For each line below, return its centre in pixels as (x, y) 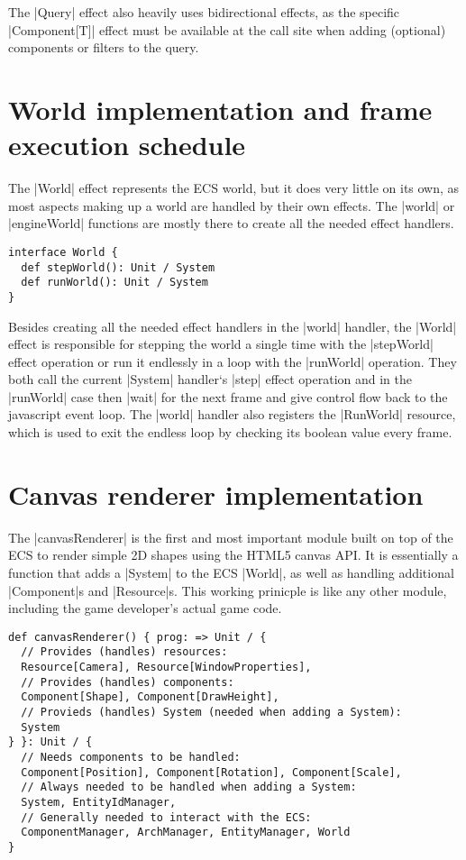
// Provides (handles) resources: (124, 652)
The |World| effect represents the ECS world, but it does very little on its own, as (234, 188)
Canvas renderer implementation (216, 494)
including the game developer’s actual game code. (145, 608)
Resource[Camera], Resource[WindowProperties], (166, 668)
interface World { (63, 252)
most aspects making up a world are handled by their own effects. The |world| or (232, 205)
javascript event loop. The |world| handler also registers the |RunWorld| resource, (232, 414)
